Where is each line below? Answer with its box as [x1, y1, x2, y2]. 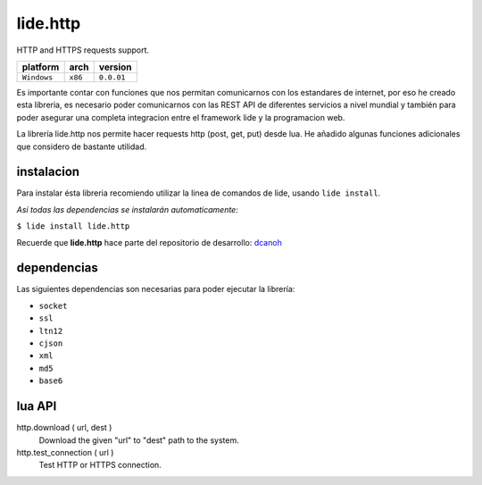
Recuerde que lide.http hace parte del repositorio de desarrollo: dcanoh [16, 237, 283, 247]
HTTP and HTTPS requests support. [16, 45, 150, 55]
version [98, 61, 133, 73]
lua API [16, 398, 57, 414]
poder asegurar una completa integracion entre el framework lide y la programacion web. [16, 112, 345, 122]
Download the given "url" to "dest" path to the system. [38, 434, 240, 446]
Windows [21, 72, 54, 82]
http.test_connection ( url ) [16, 447, 114, 457]
